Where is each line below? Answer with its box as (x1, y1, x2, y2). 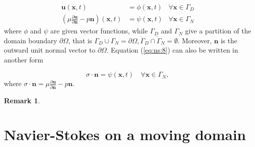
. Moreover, (177, 35, 212, 45)
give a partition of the (185, 26, 251, 36)
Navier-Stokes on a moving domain (4, 124, 246, 144)
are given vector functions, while (50, 26, 148, 36)
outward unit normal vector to (4, 45, 96, 55)
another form (4, 54, 43, 64)
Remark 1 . (4, 95, 40, 105)
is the (221, 35, 237, 45)
